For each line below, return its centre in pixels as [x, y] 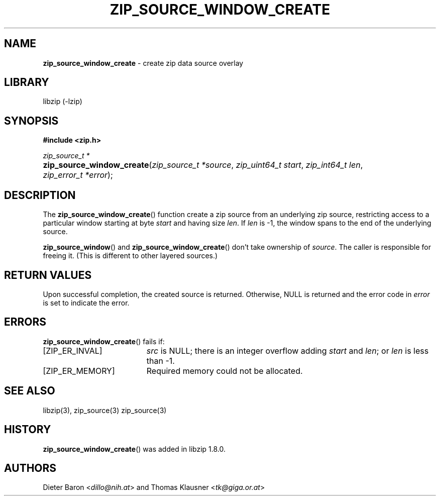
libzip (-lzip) [63, 102]
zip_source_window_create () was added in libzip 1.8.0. [134, 449]
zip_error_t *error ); [78, 175]
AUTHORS [30, 468]
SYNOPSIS [31, 121]
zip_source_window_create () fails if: [104, 341]
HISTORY [28, 430]
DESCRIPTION [40, 195]
